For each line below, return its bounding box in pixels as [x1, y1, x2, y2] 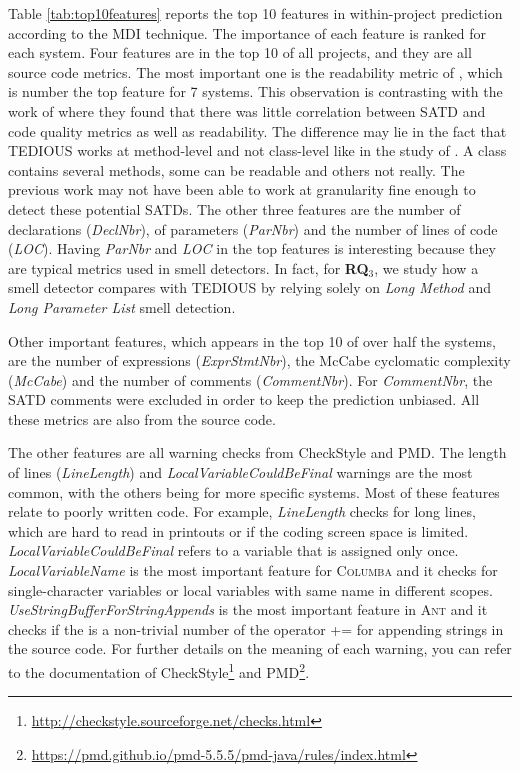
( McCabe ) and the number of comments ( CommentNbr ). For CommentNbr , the [8, 369, 493, 390]
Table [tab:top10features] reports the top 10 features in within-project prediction [8, 3, 503, 23]
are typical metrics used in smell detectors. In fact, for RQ [8, 257, 369, 278]
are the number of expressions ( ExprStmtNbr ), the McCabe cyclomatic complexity [8, 350, 511, 371]
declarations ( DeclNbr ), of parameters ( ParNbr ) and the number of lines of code [8, 218, 498, 239]
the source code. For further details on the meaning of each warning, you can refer [8, 638, 512, 659]
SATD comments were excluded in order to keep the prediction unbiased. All [8, 389, 480, 410]
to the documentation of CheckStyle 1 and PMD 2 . [8, 659, 310, 682]
